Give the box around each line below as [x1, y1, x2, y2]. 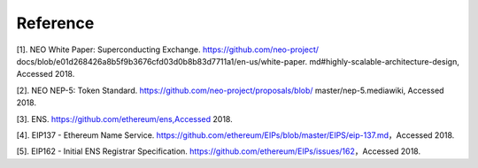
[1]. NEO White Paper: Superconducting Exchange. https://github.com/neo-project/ [16, 44, 319, 55]
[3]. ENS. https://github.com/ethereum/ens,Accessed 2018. [16, 113, 234, 124]
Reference [16, 13, 95, 33]
